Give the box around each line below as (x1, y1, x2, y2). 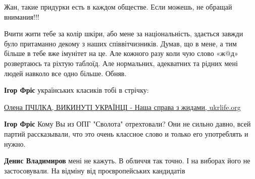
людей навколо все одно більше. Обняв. (4, 68, 127, 78)
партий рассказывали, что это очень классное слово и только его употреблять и (4, 128, 248, 139)
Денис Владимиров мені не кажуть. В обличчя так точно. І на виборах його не (4, 155, 250, 166)
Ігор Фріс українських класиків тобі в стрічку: (4, 85, 149, 95)
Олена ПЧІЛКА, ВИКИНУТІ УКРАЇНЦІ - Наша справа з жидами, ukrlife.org (4, 101, 241, 112)
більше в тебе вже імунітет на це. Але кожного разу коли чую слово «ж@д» (4, 48, 238, 58)
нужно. (4, 138, 26, 149)
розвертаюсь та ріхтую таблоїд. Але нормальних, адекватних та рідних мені (4, 57, 238, 68)
